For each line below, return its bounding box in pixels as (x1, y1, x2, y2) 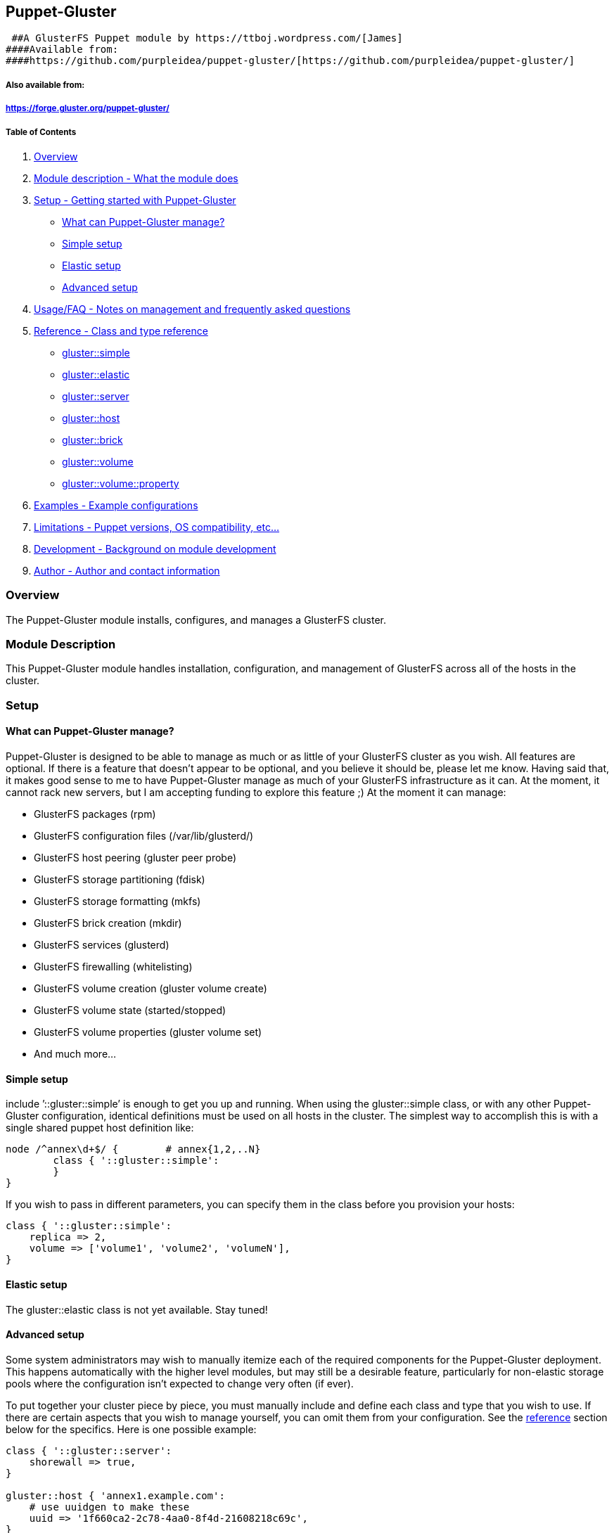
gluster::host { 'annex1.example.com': (6, 1489, 225, 1501)
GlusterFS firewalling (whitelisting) (34, 961, 193, 973)
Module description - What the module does (34, 172, 238, 184)
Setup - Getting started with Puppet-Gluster (34, 193, 236, 206)
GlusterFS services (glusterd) (34, 939, 170, 951)
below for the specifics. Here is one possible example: (6, 1423, 257, 1435)
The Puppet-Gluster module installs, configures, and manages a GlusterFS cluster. (6, 613, 387, 626)
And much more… (34, 1048, 117, 1060)
